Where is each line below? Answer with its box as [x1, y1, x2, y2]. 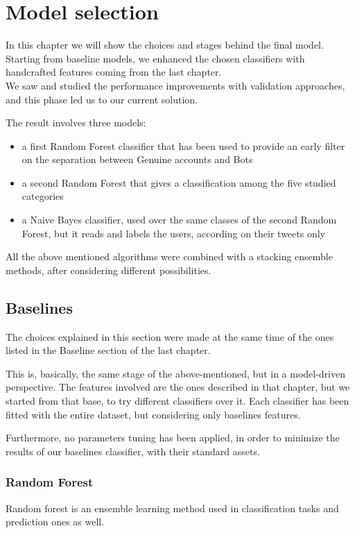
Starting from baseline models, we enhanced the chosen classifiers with [6, 51, 305, 65]
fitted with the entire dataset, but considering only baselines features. [6, 407, 301, 421]
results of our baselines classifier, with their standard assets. [6, 443, 260, 458]
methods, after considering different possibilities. [6, 262, 211, 277]
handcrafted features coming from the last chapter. [6, 65, 222, 79]
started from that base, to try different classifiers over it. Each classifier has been [6, 394, 349, 408]
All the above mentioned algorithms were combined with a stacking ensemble [6, 249, 333, 264]
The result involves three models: [6, 115, 146, 130]
